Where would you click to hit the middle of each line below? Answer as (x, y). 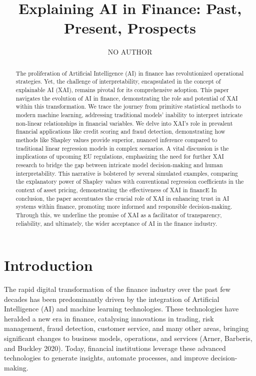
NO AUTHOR (130, 52)
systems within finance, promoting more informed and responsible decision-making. (124, 207)
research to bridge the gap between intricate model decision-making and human (119, 164)
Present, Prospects (130, 28)
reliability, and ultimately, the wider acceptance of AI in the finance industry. (116, 223)
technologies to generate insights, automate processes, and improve (106, 358)
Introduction (48, 265)
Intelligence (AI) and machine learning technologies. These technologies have (121, 309)
